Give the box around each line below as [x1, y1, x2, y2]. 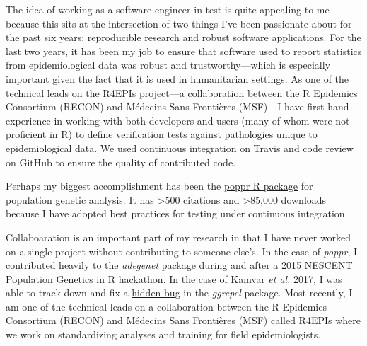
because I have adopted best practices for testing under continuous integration [6, 206, 345, 221]
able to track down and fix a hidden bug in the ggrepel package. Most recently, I [6, 285, 353, 300]
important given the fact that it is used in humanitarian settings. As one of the [6, 71, 349, 86]
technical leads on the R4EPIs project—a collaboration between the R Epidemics [6, 85, 358, 100]
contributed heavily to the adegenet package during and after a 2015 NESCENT [6, 258, 353, 272]
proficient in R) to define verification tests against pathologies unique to [6, 127, 318, 142]
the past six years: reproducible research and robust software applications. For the [6, 30, 361, 45]
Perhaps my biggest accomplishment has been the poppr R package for [6, 178, 313, 193]
